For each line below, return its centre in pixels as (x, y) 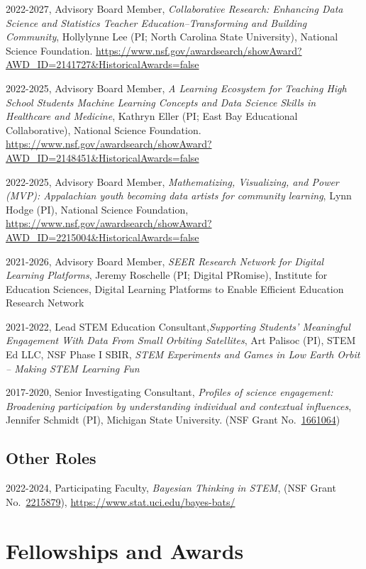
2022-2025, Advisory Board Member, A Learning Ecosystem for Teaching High (176, 88)
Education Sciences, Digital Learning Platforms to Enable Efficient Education (175, 288)
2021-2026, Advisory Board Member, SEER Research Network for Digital (165, 261)
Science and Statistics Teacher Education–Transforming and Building (156, 22)
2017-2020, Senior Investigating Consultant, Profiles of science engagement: (170, 392)
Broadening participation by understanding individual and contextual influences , (179, 405)
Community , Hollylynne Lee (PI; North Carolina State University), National (172, 37)
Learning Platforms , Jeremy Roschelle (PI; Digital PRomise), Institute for (167, 275)
